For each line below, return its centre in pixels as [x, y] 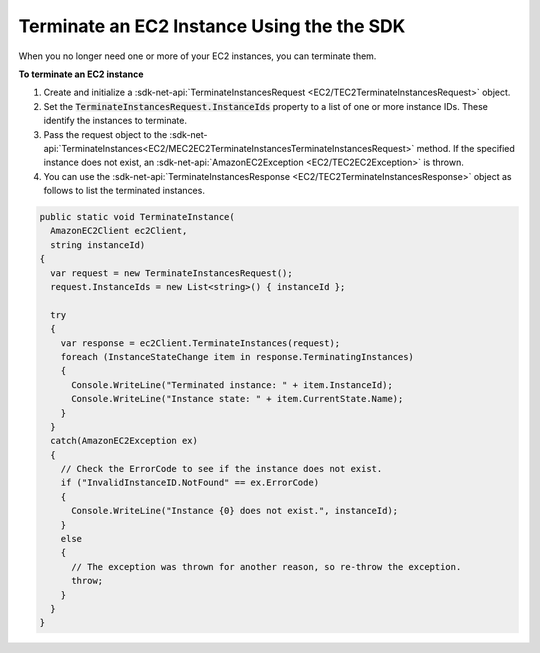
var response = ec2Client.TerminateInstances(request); [200, 343]
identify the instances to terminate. [115, 121]
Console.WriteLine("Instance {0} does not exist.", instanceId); [235, 511]
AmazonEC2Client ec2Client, [119, 231]
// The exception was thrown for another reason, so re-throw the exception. [266, 566]
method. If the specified [465, 148]
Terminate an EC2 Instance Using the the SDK [212, 26]
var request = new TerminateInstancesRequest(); [172, 273]
